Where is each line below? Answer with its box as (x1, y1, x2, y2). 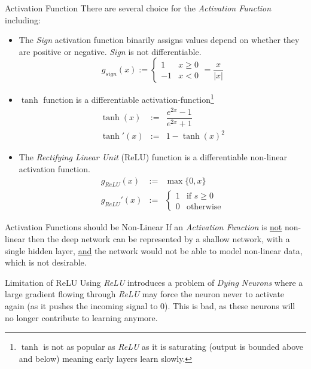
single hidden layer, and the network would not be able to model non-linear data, (5, 244, 303, 257)
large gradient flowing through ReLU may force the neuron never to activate (5, 288, 285, 300)
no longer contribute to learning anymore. (5, 311, 158, 324)
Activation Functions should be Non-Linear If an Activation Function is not (5, 221, 282, 233)
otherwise (186, 202, 221, 211)
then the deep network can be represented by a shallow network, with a (28, 232, 290, 245)
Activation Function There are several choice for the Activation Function (5, 2, 272, 14)
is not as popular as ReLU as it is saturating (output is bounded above (43, 340, 303, 353)
